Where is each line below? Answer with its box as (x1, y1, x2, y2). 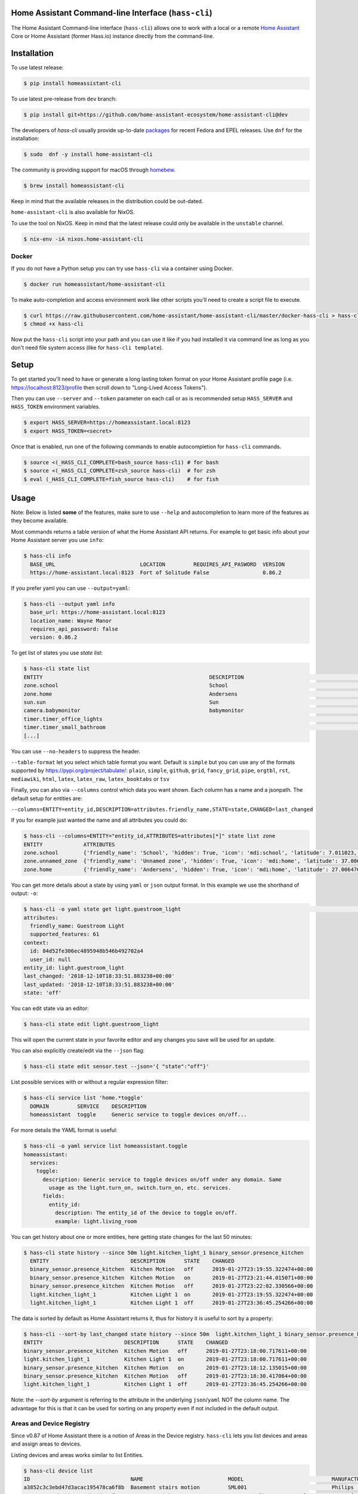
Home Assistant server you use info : (11, 537, 104, 544)
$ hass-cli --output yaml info (23, 601, 116, 607)
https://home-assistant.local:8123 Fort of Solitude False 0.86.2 (30, 569, 282, 576)
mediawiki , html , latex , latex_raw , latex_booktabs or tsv (11, 775, 170, 782)
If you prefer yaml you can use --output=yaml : (11, 584, 131, 592)
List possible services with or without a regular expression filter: (11, 1079, 168, 1086)
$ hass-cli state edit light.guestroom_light (23, 1021, 159, 1028)
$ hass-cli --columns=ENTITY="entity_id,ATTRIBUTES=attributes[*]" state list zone (23, 832, 276, 840)
